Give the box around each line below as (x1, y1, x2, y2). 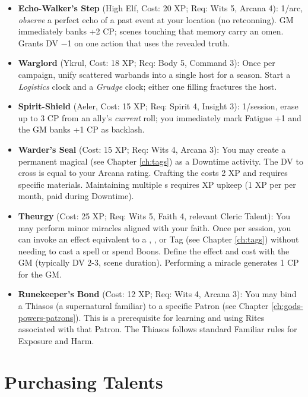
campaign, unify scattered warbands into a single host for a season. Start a (18, 68, 291, 80)
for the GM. (18, 267, 62, 280)
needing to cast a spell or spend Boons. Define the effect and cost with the (18, 244, 290, 257)
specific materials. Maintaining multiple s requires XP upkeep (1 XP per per (18, 178, 296, 190)
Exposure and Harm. (18, 334, 94, 346)
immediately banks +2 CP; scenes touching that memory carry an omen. (18, 25, 284, 37)
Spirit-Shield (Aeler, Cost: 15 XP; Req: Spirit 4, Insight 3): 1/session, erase (18, 100, 299, 112)
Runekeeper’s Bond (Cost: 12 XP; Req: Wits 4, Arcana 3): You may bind (18, 288, 297, 300)
